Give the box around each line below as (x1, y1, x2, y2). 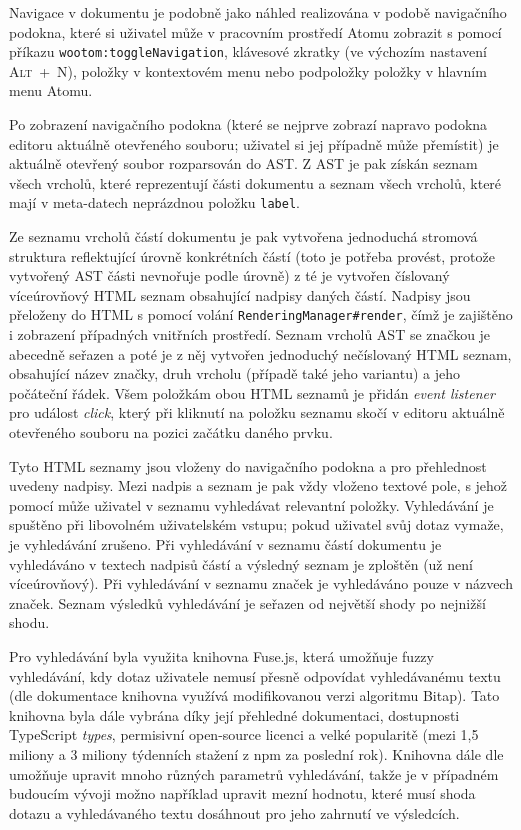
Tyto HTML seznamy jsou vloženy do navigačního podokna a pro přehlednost (9, 455, 487, 476)
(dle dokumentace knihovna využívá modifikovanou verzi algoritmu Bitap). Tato (9, 685, 500, 706)
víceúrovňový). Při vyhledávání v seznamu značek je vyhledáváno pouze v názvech (9, 573, 513, 594)
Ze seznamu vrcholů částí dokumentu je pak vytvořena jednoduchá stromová (9, 226, 478, 247)
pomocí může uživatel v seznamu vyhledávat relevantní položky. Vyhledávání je (9, 494, 494, 515)
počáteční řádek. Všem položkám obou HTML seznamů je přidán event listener (9, 382, 495, 403)
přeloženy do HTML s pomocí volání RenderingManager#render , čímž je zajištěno (9, 304, 513, 325)
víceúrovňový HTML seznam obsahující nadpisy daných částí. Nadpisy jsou (9, 284, 471, 305)
